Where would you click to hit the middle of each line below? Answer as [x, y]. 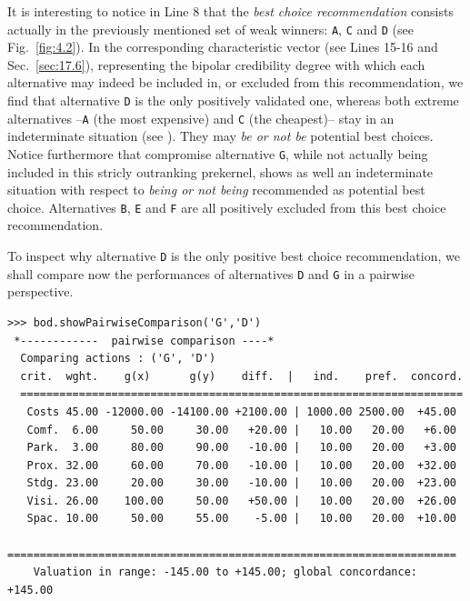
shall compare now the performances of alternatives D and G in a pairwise [211, 273]
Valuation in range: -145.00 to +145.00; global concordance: [225, 572]
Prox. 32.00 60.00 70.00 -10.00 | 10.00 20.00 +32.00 [241, 465]
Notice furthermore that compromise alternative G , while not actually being [218, 153]
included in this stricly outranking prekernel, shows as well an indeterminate [220, 171]
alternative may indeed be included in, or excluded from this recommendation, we [235, 82]
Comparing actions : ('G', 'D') [118, 359]
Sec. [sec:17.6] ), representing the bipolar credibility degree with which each [216, 64]
